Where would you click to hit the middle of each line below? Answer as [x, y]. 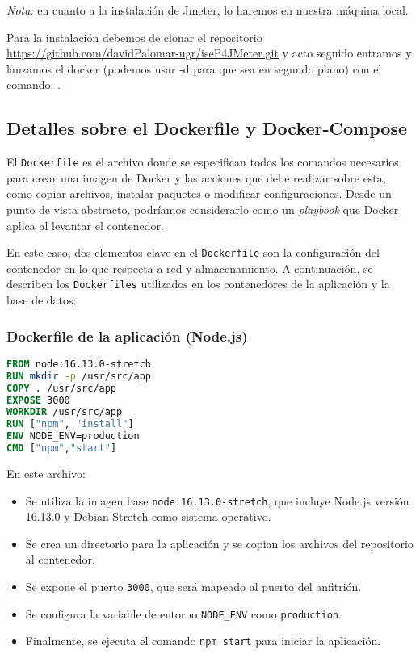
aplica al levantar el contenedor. [85, 225]
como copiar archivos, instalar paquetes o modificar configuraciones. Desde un [199, 193]
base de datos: [42, 300]
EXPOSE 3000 [38, 400]
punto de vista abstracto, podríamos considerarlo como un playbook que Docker [203, 210]
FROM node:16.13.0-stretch [79, 364]
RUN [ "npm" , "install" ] [70, 424]
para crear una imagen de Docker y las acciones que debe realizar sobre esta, [196, 177]
